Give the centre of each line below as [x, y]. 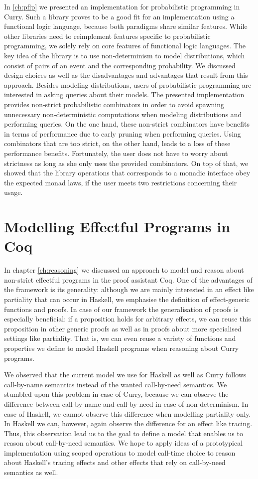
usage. [13, 192]
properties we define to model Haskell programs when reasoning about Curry [122, 348]
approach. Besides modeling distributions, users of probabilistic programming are [128, 84]
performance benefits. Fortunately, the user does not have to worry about [116, 153]
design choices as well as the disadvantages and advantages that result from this [126, 75]
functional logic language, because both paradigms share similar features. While [126, 26]
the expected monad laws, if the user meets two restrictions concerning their [121, 182]
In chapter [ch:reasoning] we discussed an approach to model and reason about [124, 270]
